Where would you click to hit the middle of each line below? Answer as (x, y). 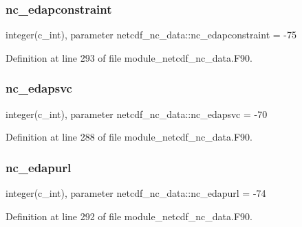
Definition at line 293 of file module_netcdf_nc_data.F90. (129, 57)
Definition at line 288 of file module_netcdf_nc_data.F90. (129, 137)
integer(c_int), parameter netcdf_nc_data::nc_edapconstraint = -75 (151, 35)
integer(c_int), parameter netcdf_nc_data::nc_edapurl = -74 (136, 193)
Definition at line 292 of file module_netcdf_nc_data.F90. (129, 216)
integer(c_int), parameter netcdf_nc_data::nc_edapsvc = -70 (137, 113)
